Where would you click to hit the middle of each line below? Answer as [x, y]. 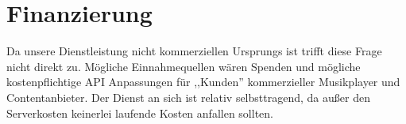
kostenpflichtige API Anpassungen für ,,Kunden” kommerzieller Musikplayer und [203, 82]
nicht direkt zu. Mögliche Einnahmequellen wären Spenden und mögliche [184, 66]
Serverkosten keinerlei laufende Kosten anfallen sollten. [140, 113]
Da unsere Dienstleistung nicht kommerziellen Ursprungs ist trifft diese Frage [194, 51]
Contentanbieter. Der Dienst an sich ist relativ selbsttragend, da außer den [188, 97]
